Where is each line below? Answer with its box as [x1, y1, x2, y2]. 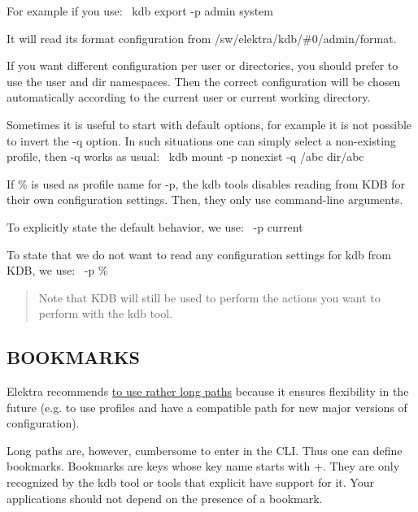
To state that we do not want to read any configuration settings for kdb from [7, 245, 391, 263]
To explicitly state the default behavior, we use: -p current [7, 218, 303, 235]
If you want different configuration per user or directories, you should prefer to [7, 57, 398, 74]
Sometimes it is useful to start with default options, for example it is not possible [7, 115, 412, 132]
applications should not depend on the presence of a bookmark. [7, 489, 323, 506]
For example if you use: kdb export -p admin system [7, 2, 273, 19]
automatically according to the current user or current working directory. [7, 89, 371, 106]
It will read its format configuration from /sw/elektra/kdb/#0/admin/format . [7, 29, 397, 46]
